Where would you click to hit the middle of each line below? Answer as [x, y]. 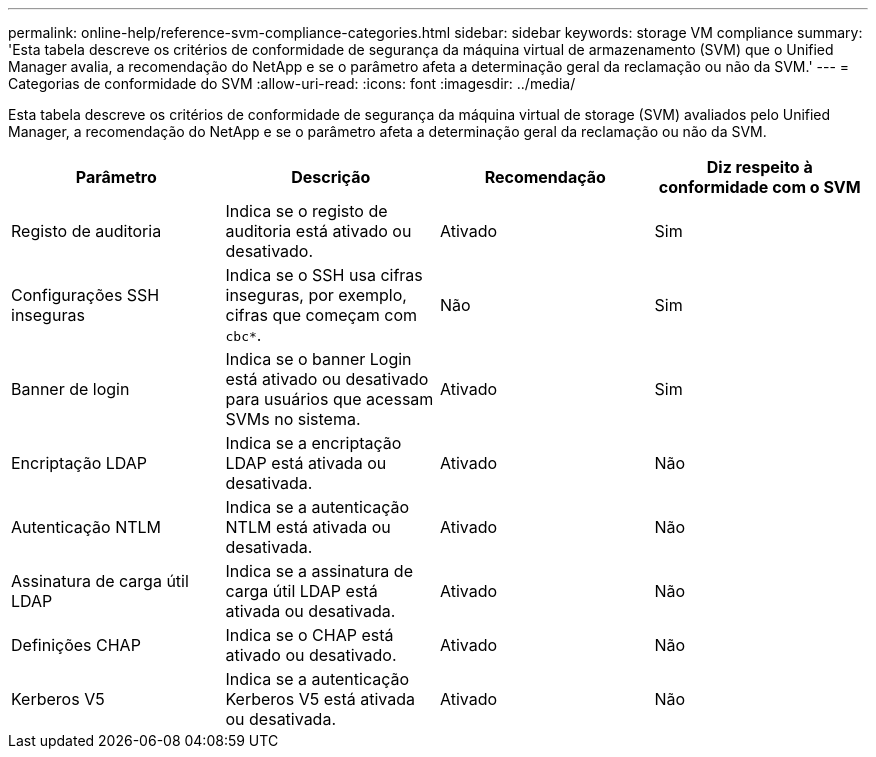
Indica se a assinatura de [319, 571]
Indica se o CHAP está [309, 635]
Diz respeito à [759, 167]
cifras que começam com [321, 315]
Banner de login [70, 389]
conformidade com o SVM [759, 187]
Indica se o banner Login [318, 359]
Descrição [331, 177]
